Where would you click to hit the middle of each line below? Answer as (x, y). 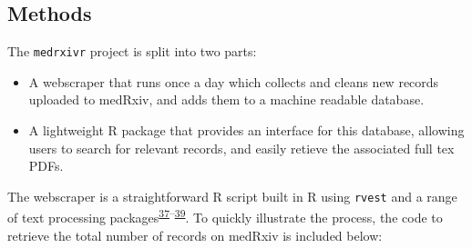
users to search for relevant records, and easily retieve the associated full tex (241, 148)
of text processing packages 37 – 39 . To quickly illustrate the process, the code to (225, 216)
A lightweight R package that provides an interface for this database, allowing (246, 130)
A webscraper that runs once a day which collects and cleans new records (234, 81)
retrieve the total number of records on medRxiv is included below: (195, 235)
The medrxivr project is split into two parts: (132, 51)
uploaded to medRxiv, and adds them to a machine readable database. (226, 99)
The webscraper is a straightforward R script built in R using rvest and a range (232, 196)
